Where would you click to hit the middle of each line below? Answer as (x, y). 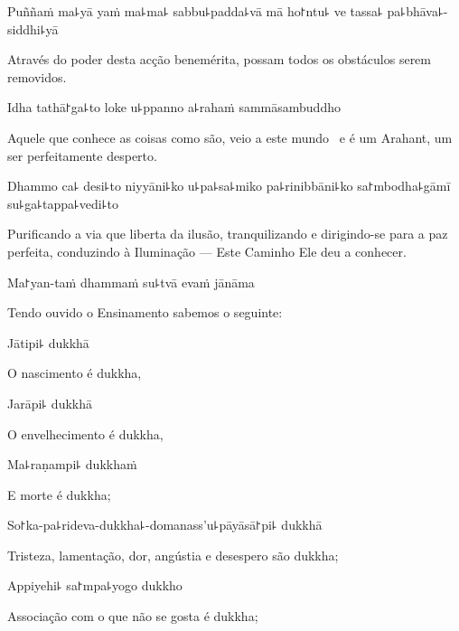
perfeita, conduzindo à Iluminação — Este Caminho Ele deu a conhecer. (207, 251)
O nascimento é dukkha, (75, 373)
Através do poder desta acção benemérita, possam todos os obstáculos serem (219, 59)
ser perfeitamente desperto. (82, 155)
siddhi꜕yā (33, 28)
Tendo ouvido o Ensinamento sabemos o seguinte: (145, 312)
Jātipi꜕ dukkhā (48, 342)
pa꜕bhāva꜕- (417, 11)
